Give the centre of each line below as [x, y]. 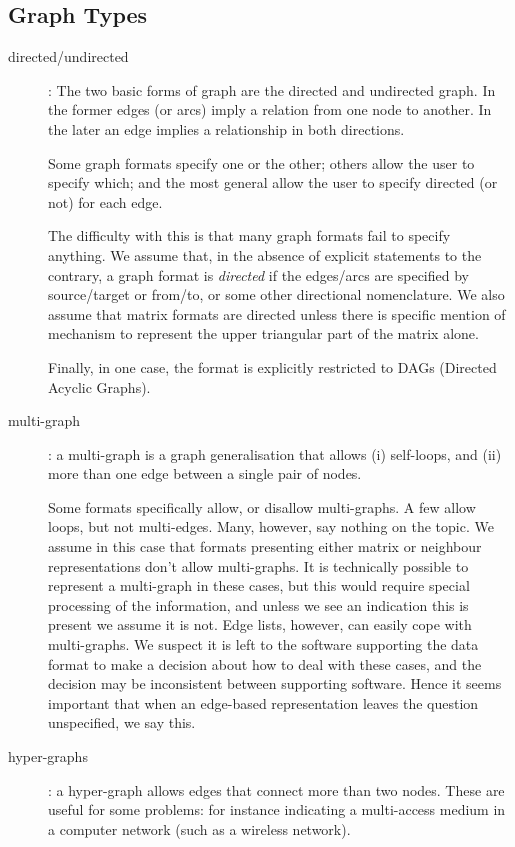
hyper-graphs [48, 756]
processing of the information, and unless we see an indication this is [258, 604]
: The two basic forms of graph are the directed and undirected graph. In [272, 89]
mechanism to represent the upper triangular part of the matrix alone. [263, 333]
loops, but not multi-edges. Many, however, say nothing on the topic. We [271, 526]
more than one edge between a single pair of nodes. [205, 473]
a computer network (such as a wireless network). [199, 828]
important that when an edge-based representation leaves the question [263, 702]
